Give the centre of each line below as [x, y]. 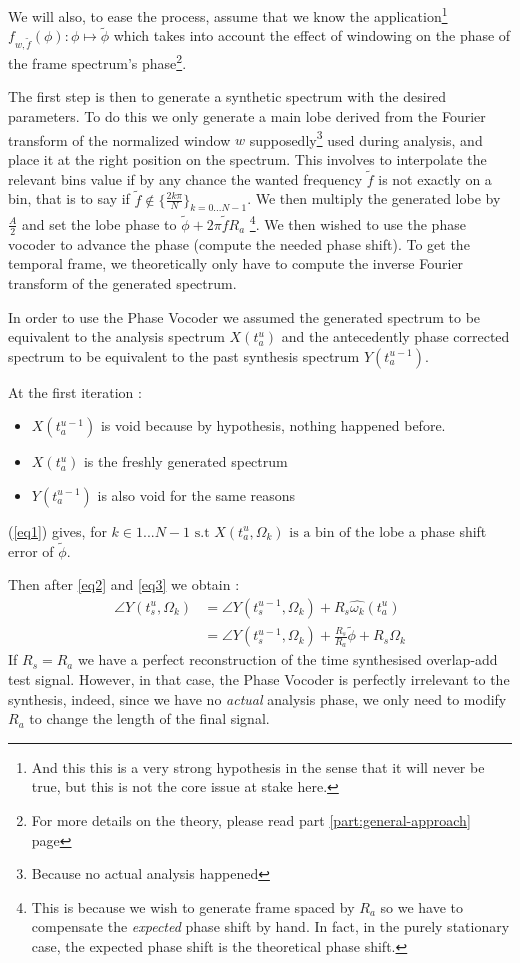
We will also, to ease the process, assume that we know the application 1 [228, 14]
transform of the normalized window [119, 139]
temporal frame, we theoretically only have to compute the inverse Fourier [236, 263]
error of [31, 550]
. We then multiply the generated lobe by [374, 198]
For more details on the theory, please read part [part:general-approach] [251, 820]
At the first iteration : [75, 391]
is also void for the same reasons [196, 494]
